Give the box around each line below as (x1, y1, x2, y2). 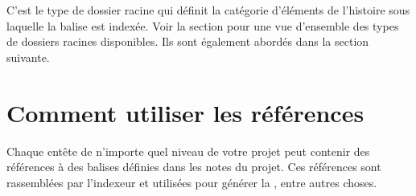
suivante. (6, 48, 50, 65)
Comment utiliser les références (6, 96, 365, 129)
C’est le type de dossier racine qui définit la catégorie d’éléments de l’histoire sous (6, 2, 410, 18)
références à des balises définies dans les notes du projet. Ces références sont (6, 158, 381, 175)
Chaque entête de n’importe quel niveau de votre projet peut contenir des (6, 142, 370, 159)
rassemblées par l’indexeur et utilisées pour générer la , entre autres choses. (6, 174, 377, 190)
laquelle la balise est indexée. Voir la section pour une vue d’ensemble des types (6, 17, 399, 34)
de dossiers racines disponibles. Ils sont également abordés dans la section (6, 33, 369, 50)
